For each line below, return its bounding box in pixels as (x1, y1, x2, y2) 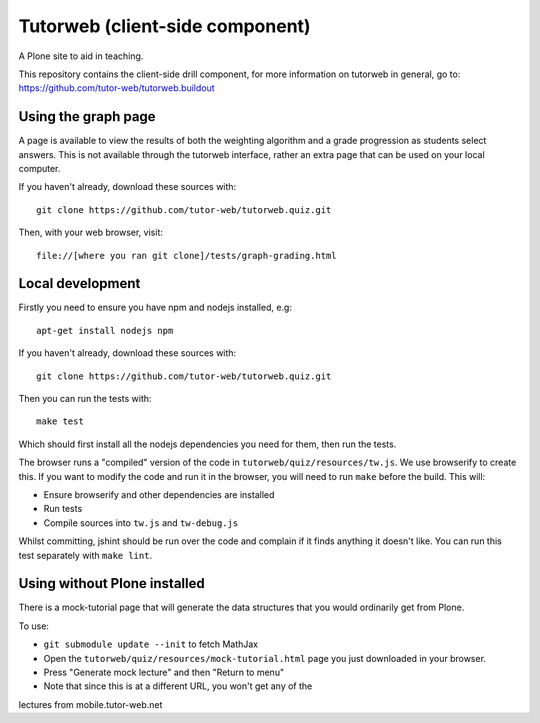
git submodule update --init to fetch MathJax (43, 638, 259, 650)
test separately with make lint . (18, 549, 153, 561)
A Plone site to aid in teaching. (18, 50, 144, 62)
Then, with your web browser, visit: (18, 226, 164, 239)
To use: (18, 620, 50, 632)
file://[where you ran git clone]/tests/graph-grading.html (36, 250, 337, 261)
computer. (18, 163, 61, 175)
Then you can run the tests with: (18, 393, 152, 405)
